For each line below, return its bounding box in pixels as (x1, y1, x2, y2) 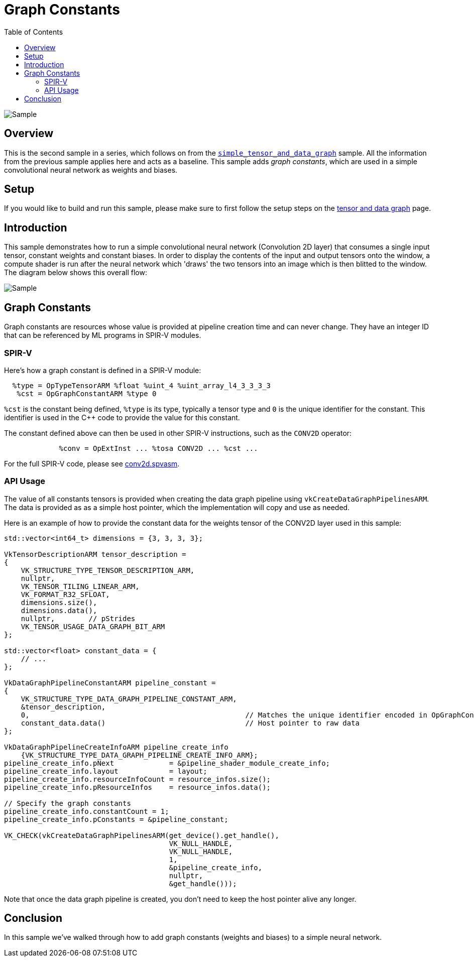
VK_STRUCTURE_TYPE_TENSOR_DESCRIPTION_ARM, (21, 566, 195, 574)
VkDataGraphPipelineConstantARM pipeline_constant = (4, 678, 216, 687)
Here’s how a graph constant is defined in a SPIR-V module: (4, 366, 201, 375)
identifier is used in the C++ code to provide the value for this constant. (4, 413, 240, 422)
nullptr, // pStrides (21, 614, 136, 623)
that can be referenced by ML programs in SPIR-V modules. (4, 331, 201, 340)
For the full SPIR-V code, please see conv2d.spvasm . (4, 459, 180, 468)
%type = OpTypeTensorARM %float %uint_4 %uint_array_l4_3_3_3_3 (12, 381, 271, 390)
